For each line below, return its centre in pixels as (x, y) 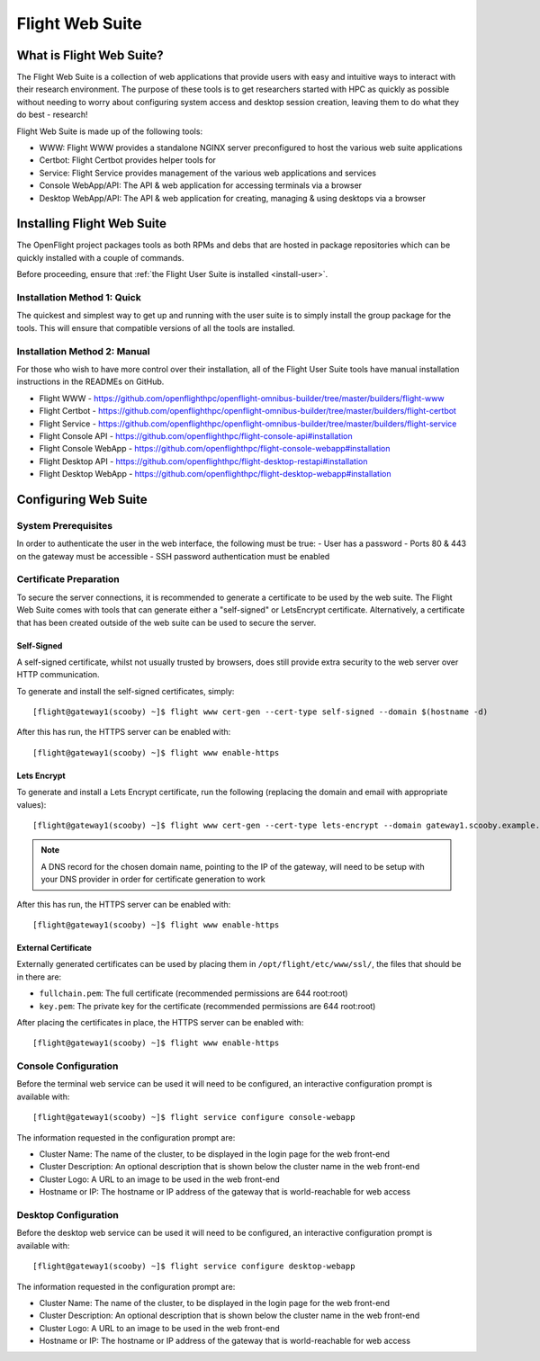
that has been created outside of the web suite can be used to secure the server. (166, 622)
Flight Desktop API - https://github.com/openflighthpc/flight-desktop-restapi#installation (203, 461)
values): (31, 804)
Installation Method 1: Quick (79, 298)
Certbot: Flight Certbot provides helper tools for (127, 160)
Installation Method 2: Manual (83, 351)
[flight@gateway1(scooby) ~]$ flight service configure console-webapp (194, 1117)
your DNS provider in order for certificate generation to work (153, 879)
